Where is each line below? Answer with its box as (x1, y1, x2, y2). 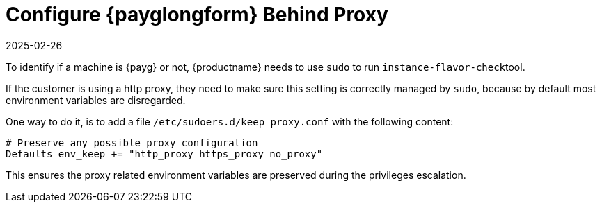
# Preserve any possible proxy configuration (6, 137, 258, 148)
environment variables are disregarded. (6, 94, 186, 106)
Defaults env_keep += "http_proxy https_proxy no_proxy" (6, 148, 323, 159)
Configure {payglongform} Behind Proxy (6, 3, 388, 26)
